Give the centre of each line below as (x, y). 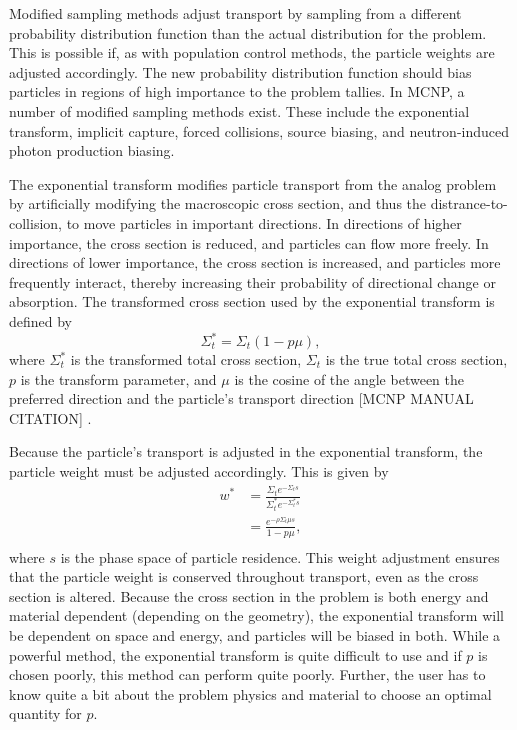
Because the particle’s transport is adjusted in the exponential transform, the (246, 451)
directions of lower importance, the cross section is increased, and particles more (255, 262)
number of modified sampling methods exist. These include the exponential (239, 110)
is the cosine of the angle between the (349, 378)
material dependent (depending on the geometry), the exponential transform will (256, 615)
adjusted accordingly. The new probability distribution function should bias (240, 71)
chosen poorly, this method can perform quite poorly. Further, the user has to (247, 674)
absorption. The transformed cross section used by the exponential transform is (252, 301)
